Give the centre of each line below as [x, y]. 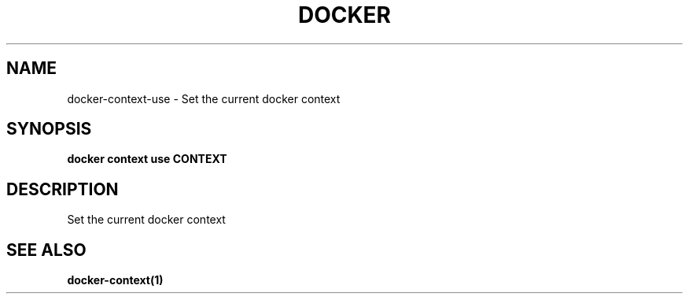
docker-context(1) [115, 280]
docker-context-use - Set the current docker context [204, 98]
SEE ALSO [46, 250]
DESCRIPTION [63, 189]
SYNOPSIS [49, 129]
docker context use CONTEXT [147, 159]
